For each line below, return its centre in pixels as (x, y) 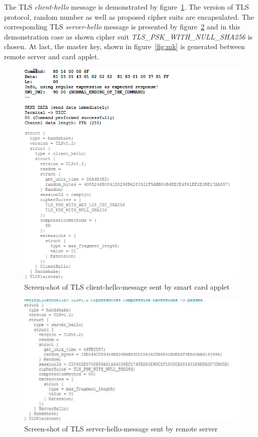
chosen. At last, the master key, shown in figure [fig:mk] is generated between (124, 46)
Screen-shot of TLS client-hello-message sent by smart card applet (127, 286)
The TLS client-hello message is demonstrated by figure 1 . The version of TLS (127, 7)
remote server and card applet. (52, 56)
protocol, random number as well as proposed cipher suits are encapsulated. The (129, 16)
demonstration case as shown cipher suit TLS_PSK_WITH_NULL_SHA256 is (128, 36)
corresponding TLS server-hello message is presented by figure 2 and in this (122, 27)
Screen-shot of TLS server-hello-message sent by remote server (121, 428)
